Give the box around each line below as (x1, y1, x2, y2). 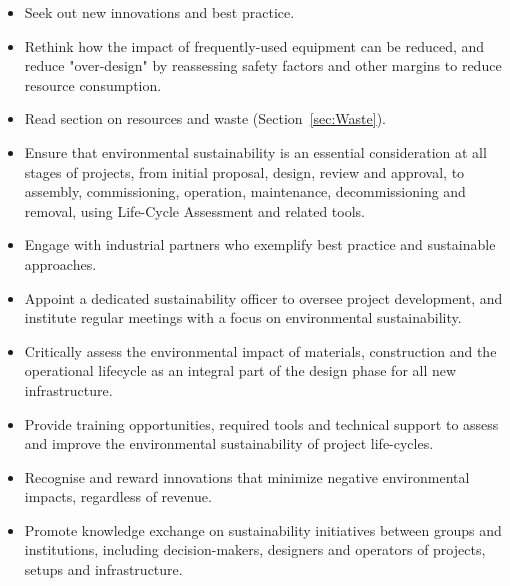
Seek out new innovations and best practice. (24, 2, 295, 22)
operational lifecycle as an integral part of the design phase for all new (24, 360, 457, 381)
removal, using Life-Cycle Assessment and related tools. (24, 200, 365, 221)
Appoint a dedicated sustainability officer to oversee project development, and (24, 287, 503, 308)
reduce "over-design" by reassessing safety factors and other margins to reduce (24, 55, 502, 76)
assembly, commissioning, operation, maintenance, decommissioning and (24, 181, 466, 202)
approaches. (24, 253, 97, 274)
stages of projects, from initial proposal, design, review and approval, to (24, 161, 465, 182)
